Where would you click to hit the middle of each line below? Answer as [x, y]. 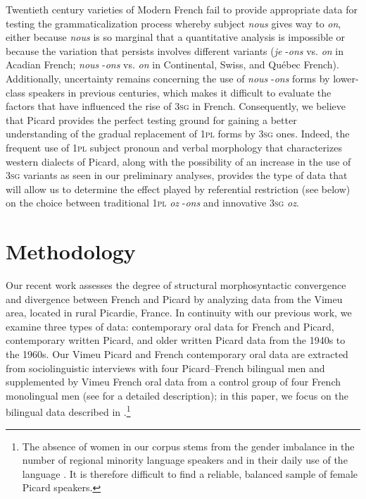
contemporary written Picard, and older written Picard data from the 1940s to [176, 340]
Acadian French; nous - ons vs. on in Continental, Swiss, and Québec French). [172, 64]
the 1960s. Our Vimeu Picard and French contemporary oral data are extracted [177, 354]
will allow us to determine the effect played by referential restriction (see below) [178, 189]
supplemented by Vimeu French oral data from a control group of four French [173, 382]
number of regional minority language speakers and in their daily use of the [185, 460]
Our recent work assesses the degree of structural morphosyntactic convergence [176, 285]
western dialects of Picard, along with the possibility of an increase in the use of [178, 161]
